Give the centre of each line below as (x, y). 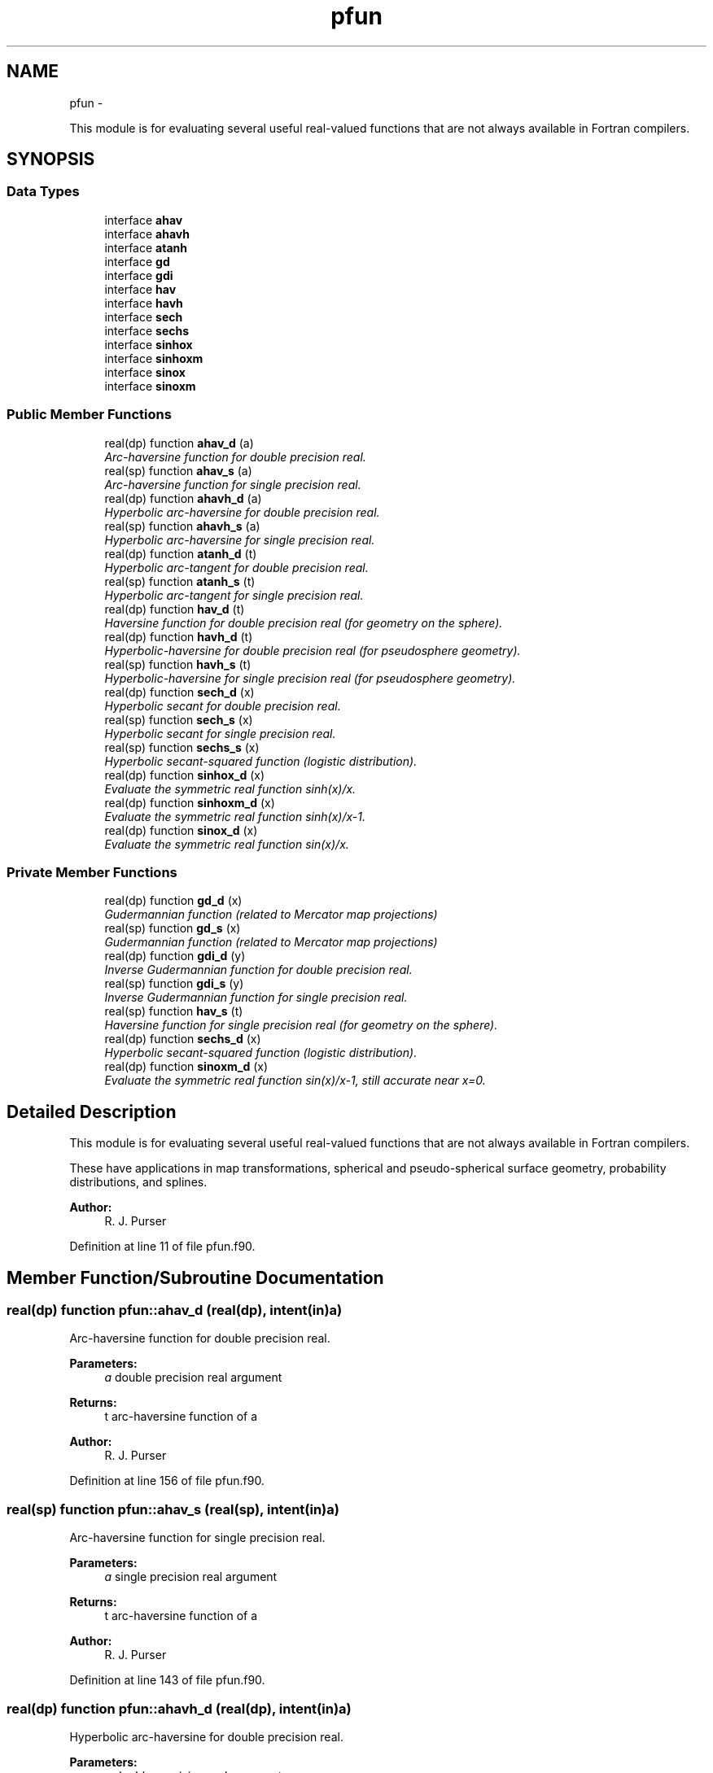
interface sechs (147, 330)
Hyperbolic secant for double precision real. (223, 705)
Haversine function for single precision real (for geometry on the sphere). (301, 1025)
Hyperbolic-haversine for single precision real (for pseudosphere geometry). (310, 678)
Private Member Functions (92, 872)
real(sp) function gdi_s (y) (174, 984)
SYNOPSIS (51, 159)
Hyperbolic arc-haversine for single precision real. (240, 539)
